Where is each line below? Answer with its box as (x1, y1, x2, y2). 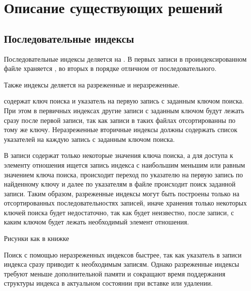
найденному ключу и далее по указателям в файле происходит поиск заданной (4, 179, 236, 189)
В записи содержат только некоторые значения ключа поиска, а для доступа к (4, 150, 234, 160)
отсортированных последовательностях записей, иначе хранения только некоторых (4, 198, 247, 208)
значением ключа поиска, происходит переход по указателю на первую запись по (4, 169, 243, 179)
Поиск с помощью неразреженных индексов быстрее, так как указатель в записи (4, 249, 242, 259)
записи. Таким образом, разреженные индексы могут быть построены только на (4, 188, 239, 198)
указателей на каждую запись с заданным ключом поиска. (4, 134, 175, 144)
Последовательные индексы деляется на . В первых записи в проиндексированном (4, 53, 247, 64)
